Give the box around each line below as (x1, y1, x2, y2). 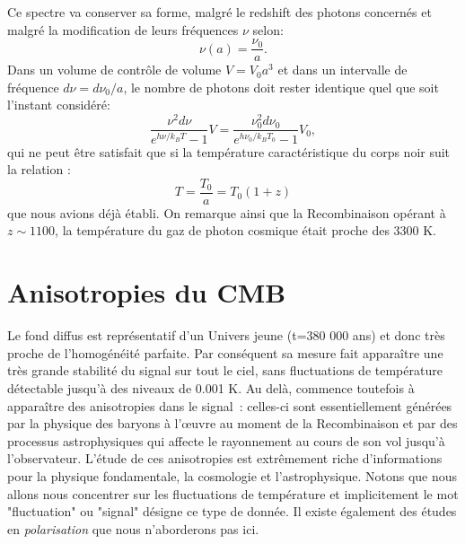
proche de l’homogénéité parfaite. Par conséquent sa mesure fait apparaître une (7, 343, 443, 362)
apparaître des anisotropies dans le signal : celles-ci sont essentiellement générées (7, 396, 452, 415)
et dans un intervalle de (277, 60, 408, 79)
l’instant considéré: (7, 95, 110, 114)
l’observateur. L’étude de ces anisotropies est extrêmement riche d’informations (7, 449, 443, 468)
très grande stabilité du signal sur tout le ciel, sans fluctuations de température (7, 361, 443, 380)
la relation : (7, 160, 71, 179)
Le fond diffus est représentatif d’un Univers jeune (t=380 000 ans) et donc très (7, 326, 445, 345)
